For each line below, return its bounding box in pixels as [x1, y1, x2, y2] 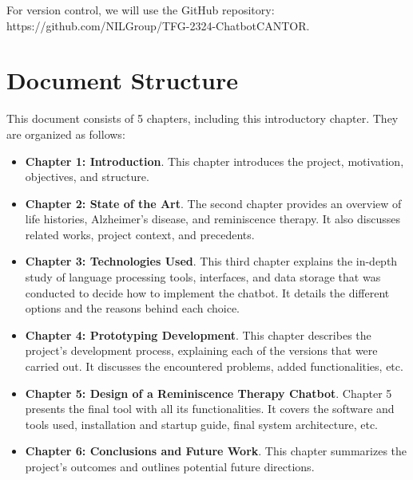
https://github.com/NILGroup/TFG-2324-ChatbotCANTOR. [6, 17, 310, 33]
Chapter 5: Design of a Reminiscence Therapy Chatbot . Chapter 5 [25, 384, 392, 401]
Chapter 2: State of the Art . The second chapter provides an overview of [25, 195, 402, 211]
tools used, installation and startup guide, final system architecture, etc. [25, 415, 379, 432]
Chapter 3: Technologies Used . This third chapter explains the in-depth [25, 253, 398, 270]
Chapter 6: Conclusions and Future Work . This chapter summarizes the [25, 443, 407, 459]
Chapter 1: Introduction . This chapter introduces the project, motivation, [25, 152, 404, 169]
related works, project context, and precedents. [25, 226, 255, 242]
